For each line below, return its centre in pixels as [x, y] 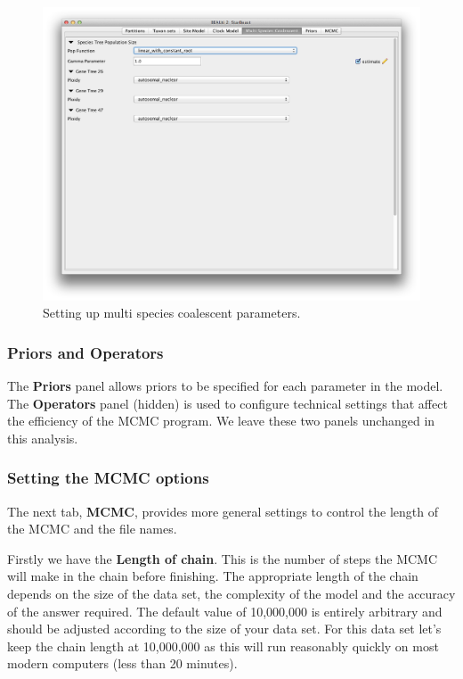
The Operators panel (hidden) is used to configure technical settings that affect [227, 403]
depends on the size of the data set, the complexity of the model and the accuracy [231, 594]
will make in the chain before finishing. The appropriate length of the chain [213, 576]
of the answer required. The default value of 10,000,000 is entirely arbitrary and [225, 611]
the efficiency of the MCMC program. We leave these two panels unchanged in [221, 421]
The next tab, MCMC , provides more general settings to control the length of [223, 511]
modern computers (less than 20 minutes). [122, 663]
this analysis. [43, 438]
